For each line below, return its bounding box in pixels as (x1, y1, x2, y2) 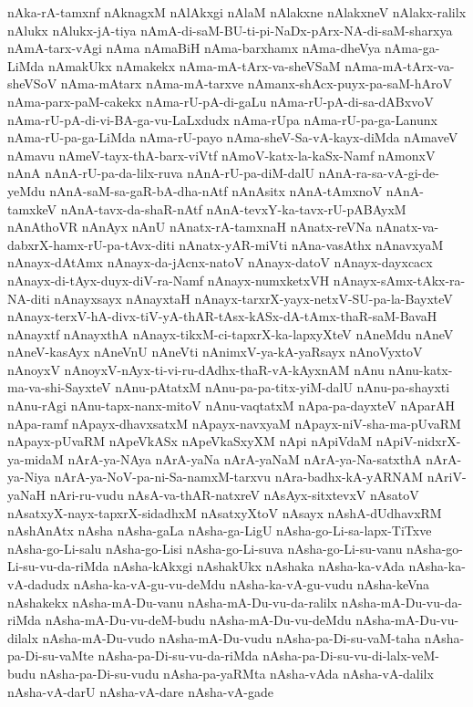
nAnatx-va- (375, 217, 439, 236)
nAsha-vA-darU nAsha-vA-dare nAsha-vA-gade (7, 681, 273, 701)
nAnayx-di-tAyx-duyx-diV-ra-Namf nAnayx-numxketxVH (7, 270, 330, 289)
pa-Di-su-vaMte (7, 646, 94, 665)
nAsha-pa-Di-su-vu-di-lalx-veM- (262, 646, 439, 665)
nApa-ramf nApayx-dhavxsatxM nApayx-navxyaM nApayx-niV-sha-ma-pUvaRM (7, 413, 461, 432)
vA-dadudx (7, 575, 70, 593)
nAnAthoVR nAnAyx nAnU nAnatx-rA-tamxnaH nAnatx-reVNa (7, 217, 372, 236)
